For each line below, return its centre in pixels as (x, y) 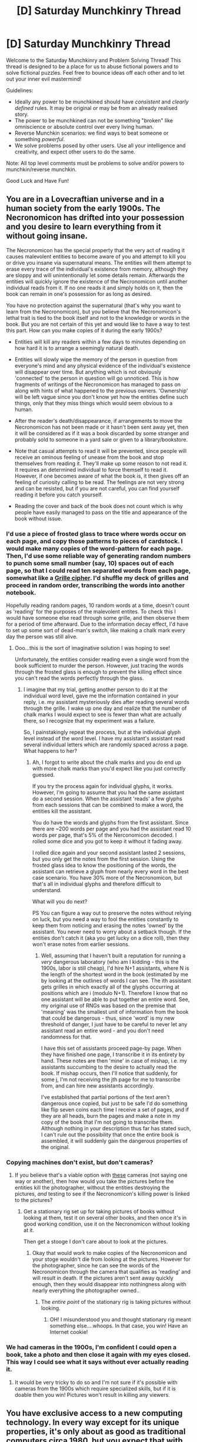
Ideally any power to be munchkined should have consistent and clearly (102, 102)
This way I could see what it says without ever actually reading (98, 1362)
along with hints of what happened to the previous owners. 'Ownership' (101, 390)
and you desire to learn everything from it (84, 227)
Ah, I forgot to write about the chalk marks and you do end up (107, 762)
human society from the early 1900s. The (83, 208)
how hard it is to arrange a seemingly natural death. (77, 348)
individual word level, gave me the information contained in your (101, 696)
